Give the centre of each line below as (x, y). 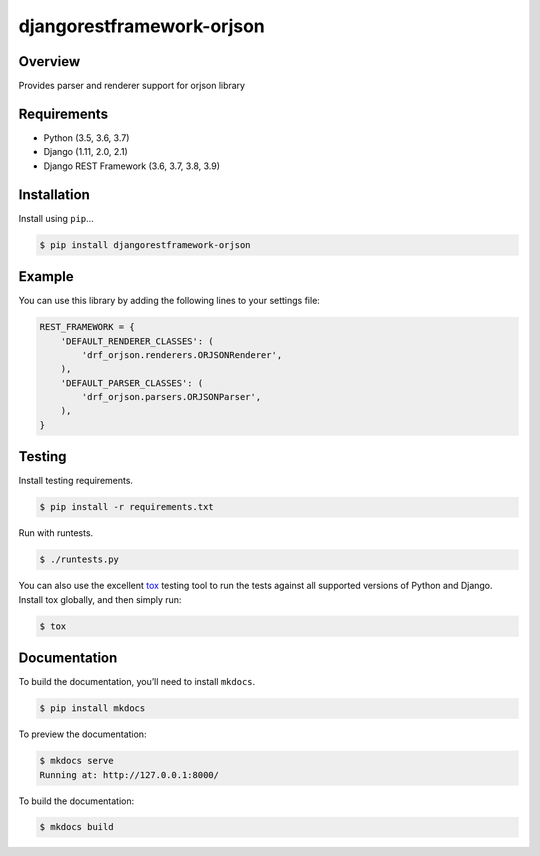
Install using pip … (56, 218)
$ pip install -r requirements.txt (126, 507)
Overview (49, 61)
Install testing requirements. (76, 481)
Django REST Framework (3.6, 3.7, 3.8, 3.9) (131, 166)
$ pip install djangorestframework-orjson (145, 244)
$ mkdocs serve (76, 761)
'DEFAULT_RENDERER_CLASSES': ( (137, 341)
